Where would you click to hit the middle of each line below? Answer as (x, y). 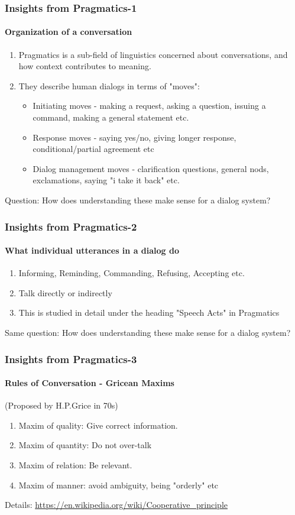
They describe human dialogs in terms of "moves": (109, 85)
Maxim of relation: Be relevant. (75, 465)
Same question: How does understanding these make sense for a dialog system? (148, 332)
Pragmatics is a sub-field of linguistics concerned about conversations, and (153, 54)
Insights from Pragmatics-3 (71, 359)
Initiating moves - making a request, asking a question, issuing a (149, 106)
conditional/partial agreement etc (93, 149)
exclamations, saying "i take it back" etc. (106, 180)
